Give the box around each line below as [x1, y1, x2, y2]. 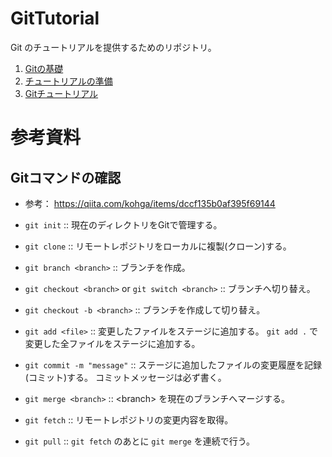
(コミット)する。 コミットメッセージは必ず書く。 [24, 371, 227, 383]
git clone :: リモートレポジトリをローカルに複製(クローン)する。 [24, 240, 292, 252]
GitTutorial [10, 7, 100, 30]
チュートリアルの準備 [24, 75, 113, 87]
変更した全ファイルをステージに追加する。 [24, 337, 201, 349]
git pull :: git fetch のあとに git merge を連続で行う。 [24, 435, 255, 447]
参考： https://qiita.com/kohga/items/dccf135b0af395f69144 [24, 197, 276, 209]
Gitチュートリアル [24, 87, 99, 99]
